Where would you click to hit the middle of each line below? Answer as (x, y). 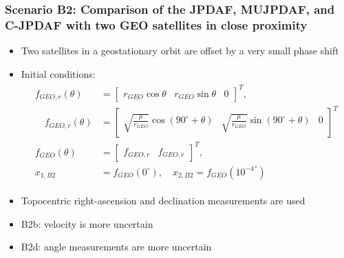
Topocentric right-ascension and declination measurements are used (163, 200)
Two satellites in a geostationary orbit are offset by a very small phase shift (180, 51)
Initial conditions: (58, 73)
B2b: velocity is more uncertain (87, 223)
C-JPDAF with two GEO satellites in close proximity (156, 24)
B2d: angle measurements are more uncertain (116, 247)
